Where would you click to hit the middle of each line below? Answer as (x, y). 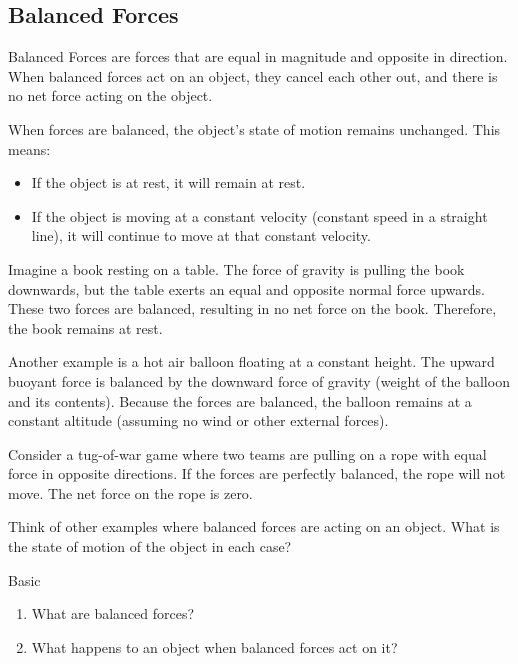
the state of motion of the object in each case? (150, 546)
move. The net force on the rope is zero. (130, 492)
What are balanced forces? (113, 613)
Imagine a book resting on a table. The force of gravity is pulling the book (236, 268)
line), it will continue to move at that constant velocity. (201, 235)
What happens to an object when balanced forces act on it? (214, 646)
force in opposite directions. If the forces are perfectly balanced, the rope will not (257, 473)
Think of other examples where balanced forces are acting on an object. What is (254, 526)
